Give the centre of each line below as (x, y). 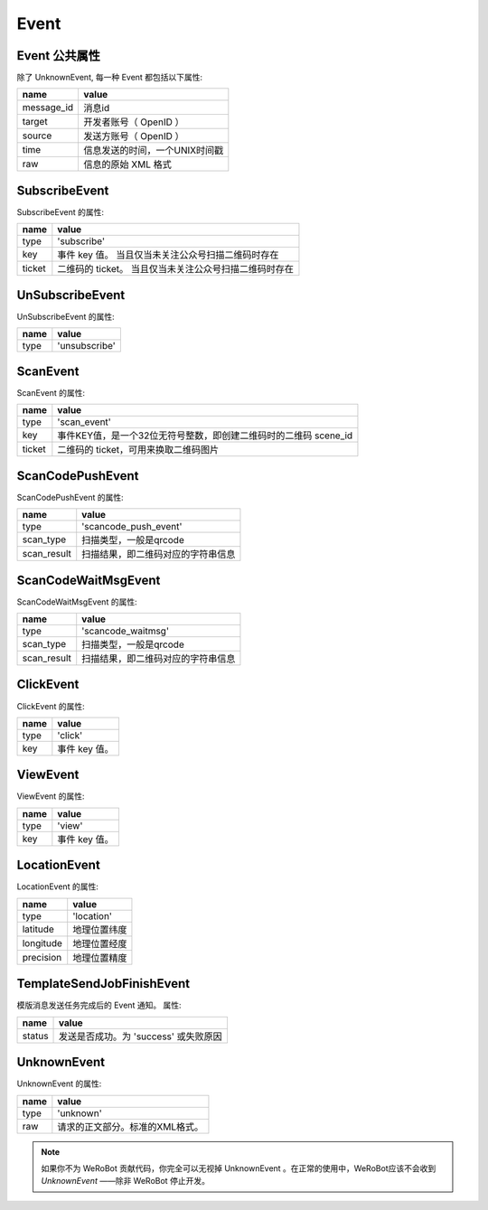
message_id (48, 108)
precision (42, 957)
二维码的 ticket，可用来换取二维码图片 (138, 450)
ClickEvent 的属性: (51, 706)
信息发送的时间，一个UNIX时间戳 (154, 151)
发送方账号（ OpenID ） (134, 136)
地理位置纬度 (100, 929)
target (35, 122)
